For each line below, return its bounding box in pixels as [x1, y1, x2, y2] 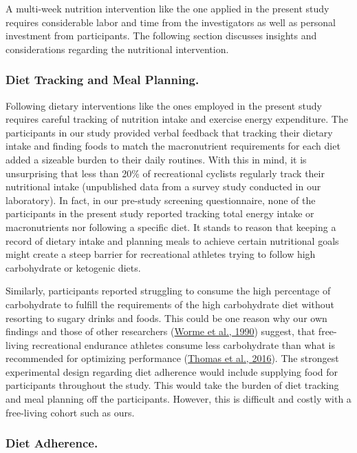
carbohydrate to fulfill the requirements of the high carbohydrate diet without [6, 296, 334, 311]
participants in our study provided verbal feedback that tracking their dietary [6, 125, 333, 139]
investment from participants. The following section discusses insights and [6, 28, 317, 43]
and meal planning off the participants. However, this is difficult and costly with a [6, 392, 351, 406]
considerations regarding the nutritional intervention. [6, 41, 229, 56]
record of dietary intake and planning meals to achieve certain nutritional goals [6, 233, 339, 248]
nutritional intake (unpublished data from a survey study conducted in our [6, 179, 321, 194]
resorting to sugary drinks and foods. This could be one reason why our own [6, 310, 327, 325]
